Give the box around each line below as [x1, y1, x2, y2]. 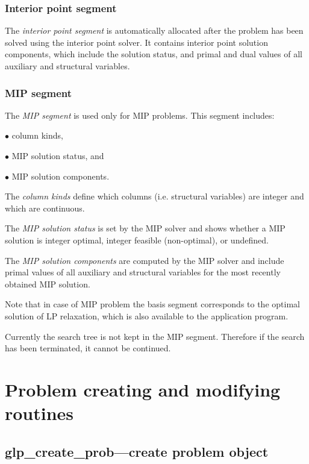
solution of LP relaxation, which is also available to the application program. [5, 309, 289, 322]
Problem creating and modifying [5, 377, 281, 401]
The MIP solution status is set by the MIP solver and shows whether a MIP [5, 222, 286, 234]
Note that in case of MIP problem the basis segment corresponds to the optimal [5, 298, 300, 310]
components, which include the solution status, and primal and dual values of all [5, 48, 302, 60]
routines [5, 401, 74, 425]
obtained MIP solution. [5, 277, 90, 290]
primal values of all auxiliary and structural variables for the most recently [5, 266, 281, 278]
